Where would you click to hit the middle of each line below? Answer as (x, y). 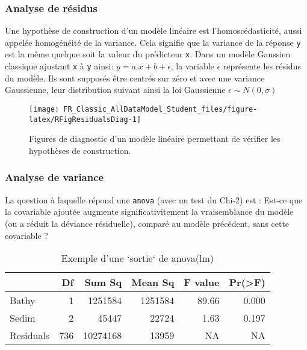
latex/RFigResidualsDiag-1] (85, 119)
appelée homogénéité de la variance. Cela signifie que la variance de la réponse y (153, 42)
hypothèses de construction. (80, 150)
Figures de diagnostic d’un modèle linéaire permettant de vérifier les (155, 138)
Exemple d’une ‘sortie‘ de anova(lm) (138, 258)
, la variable (192, 66)
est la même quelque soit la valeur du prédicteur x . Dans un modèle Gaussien (148, 54)
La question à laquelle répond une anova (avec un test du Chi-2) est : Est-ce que (154, 199)
